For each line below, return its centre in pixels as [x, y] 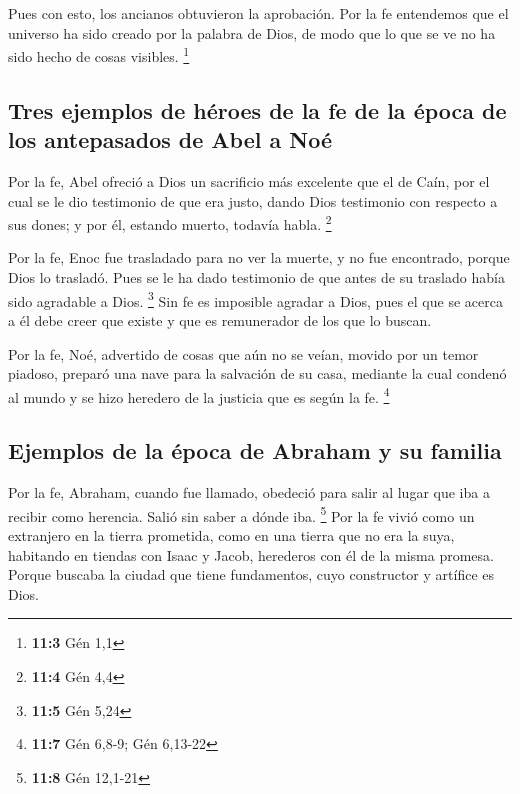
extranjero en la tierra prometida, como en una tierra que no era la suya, [231, 534]
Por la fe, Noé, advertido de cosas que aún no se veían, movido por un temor [243, 353]
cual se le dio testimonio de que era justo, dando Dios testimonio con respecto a [253, 200]
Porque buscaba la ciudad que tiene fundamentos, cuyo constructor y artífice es [251, 574]
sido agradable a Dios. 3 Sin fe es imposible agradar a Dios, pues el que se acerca [255, 299]
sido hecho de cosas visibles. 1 [99, 54]
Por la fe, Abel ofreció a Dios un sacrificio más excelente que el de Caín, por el [249, 181]
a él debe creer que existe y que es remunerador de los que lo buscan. [220, 319]
